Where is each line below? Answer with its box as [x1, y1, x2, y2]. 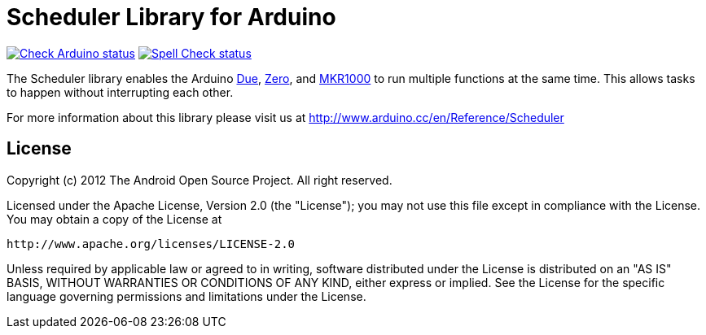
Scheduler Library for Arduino [7, 3, 336, 31]
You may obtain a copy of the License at [7, 211, 222, 226]
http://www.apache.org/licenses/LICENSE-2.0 [7, 237, 296, 250]
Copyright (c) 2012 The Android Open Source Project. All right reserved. [7, 172, 392, 187]
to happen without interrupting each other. [7, 85, 234, 99]
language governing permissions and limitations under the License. [7, 289, 366, 303]
